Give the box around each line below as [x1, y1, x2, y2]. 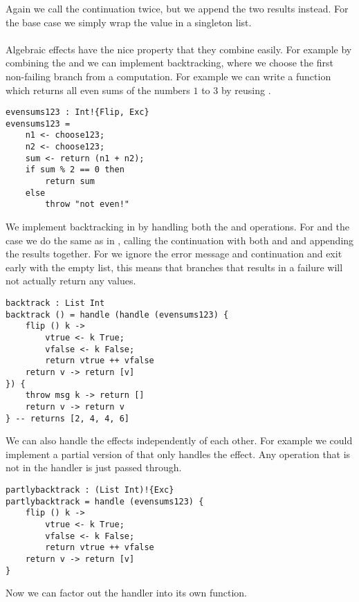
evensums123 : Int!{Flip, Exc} [6, 107, 149, 118]
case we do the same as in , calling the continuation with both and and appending [6, 232, 354, 247]
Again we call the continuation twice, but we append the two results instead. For [6, 1, 349, 15]
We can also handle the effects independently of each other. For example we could [6, 433, 353, 448]
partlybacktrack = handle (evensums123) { [6, 496, 204, 507]
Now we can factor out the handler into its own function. [6, 585, 247, 600]
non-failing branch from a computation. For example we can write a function [6, 69, 331, 83]
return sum [45, 176, 95, 187]
